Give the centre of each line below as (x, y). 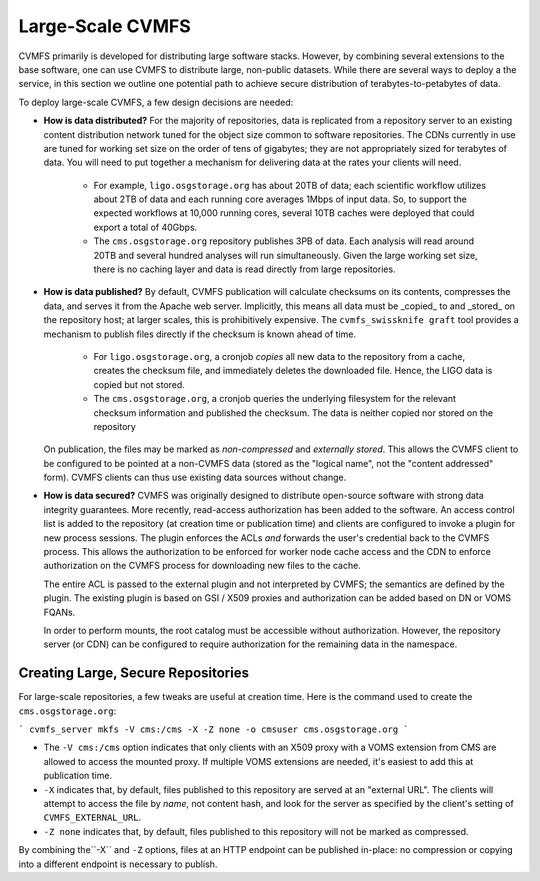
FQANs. (59, 612)
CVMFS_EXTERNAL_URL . (92, 817)
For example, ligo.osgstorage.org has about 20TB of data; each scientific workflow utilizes (290, 185)
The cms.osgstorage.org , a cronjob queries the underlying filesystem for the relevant (275, 399)
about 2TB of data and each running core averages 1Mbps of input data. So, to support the (280, 199)
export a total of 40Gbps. (145, 227)
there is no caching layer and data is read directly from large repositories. (244, 269)
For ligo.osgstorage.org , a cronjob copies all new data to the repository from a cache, (279, 356)
